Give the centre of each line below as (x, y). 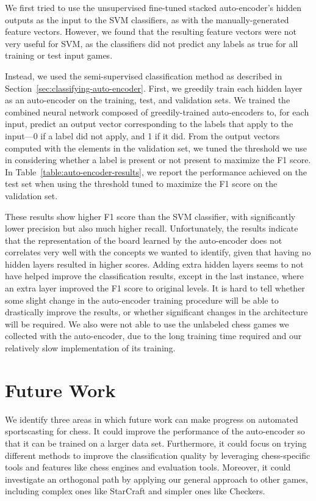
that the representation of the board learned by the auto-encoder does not (144, 240)
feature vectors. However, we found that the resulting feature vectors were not (151, 31)
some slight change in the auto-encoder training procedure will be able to (142, 300)
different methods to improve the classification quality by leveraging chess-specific (158, 455)
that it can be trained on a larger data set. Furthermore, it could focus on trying (156, 443)
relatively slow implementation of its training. (90, 348)
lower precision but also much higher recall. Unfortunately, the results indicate (152, 228)
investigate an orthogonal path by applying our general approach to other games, (156, 479)
